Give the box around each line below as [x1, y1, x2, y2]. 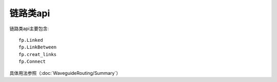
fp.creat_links [18, 51, 57, 57]
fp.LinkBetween [18, 44, 57, 50]
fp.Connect [18, 59, 46, 65]
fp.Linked [18, 37, 43, 43]
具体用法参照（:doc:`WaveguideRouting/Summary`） [9, 70, 121, 76]
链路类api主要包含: [9, 25, 49, 32]
